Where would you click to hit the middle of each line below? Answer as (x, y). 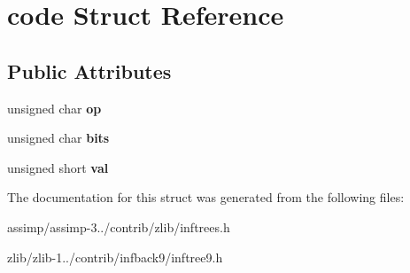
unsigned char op (54, 108)
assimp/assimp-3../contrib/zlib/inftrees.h (119, 226)
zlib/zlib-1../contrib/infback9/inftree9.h (115, 257)
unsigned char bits (58, 138)
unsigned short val (58, 167)
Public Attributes (89, 70)
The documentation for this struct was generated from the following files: (206, 197)
